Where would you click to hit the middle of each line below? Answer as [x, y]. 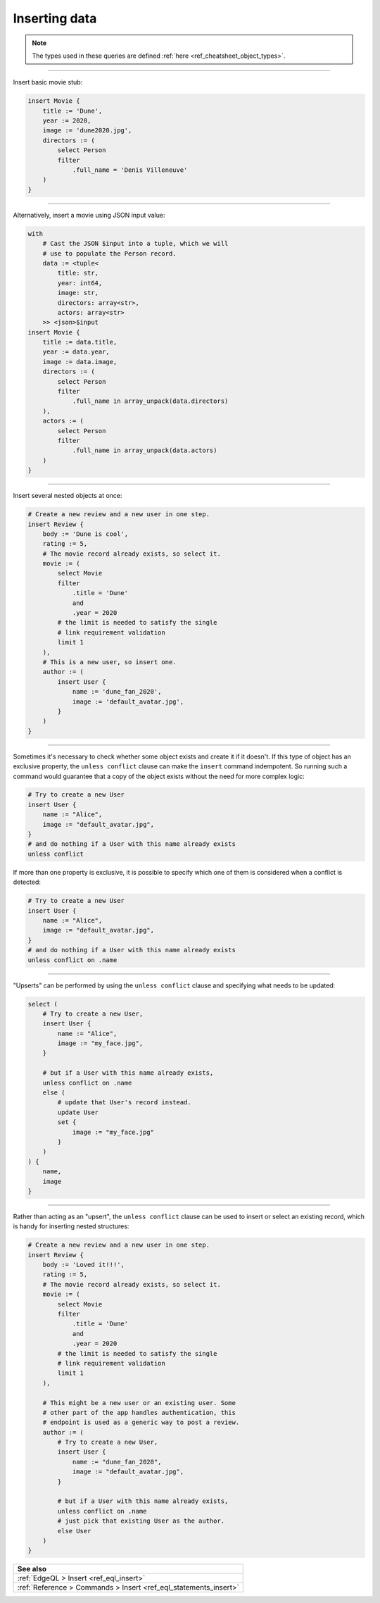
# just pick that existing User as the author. [141, 1521]
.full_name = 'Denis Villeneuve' [130, 170]
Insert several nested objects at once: [68, 496]
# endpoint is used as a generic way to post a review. [141, 1422]
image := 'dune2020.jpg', [87, 131]
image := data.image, [80, 362]
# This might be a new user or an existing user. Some [139, 1403]
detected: [27, 882]
